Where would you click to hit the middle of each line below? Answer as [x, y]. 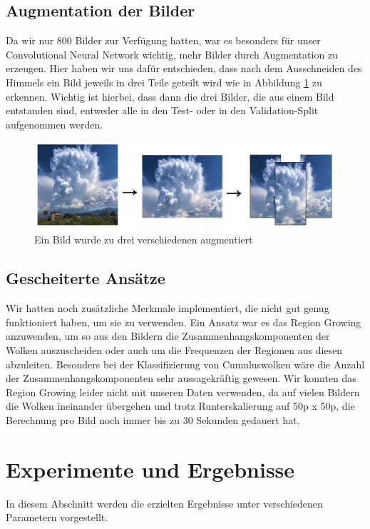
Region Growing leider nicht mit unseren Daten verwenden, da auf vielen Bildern [183, 392]
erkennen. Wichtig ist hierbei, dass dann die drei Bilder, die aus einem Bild [170, 96]
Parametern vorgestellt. [57, 517]
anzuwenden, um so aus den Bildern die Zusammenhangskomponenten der [168, 336]
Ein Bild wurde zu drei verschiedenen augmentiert [144, 240]
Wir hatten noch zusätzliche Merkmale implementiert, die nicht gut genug [168, 308]
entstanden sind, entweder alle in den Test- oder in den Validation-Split [162, 110]
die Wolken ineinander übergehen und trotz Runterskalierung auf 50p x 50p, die [180, 406]
